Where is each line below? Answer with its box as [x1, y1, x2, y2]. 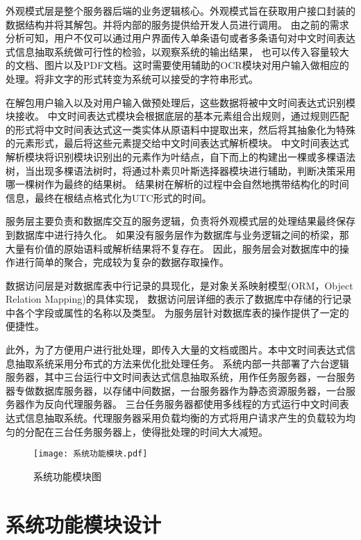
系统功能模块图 [33, 468, 101, 483]
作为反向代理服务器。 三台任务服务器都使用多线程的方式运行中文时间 [24, 397, 339, 411]
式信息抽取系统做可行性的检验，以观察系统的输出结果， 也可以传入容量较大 [6, 44, 349, 58]
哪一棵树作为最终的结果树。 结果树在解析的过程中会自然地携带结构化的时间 [6, 177, 349, 191]
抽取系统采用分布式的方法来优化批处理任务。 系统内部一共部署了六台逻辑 [15, 356, 349, 370]
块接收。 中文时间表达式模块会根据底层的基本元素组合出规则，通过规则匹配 [6, 109, 349, 123]
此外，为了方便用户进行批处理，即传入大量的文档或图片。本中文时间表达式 [6, 342, 346, 357]
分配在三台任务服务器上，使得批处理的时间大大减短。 [24, 424, 268, 438]
